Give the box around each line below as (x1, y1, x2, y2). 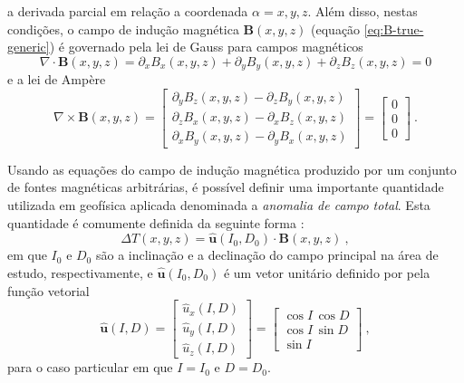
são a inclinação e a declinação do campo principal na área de (95, 245, 439, 264)
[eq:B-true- (363, 19, 424, 38)
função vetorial (7, 281, 90, 300)
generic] (7, 37, 50, 56)
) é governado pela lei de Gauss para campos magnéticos (49, 37, 363, 56)
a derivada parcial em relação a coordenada (7, 2, 248, 20)
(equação (311, 19, 361, 38)
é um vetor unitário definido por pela (223, 263, 430, 282)
